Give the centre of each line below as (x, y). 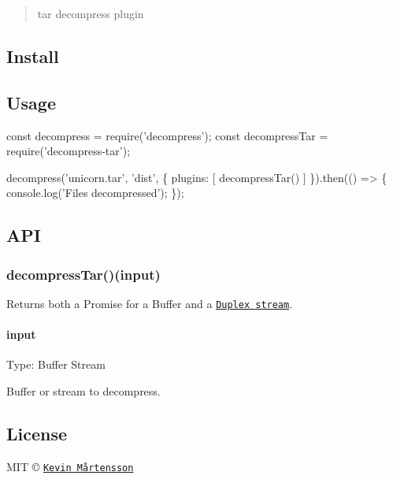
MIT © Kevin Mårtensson (70, 466)
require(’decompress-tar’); (69, 151)
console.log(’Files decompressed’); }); (95, 193)
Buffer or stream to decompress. (83, 391)
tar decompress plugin (91, 13)
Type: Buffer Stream (56, 364)
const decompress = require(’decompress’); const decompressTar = (167, 135)
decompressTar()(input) (83, 274)
